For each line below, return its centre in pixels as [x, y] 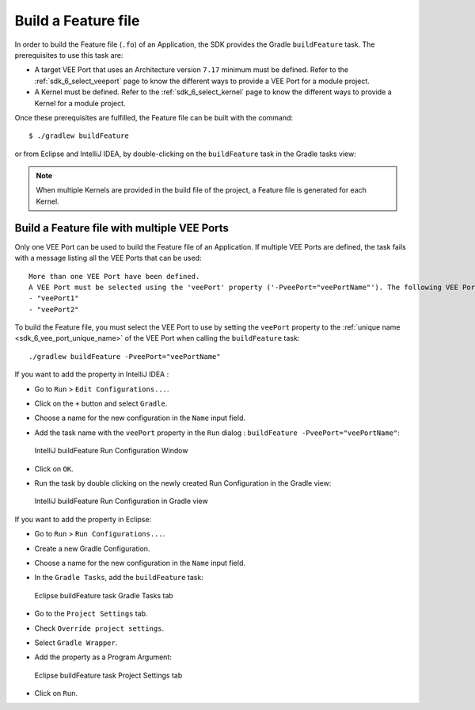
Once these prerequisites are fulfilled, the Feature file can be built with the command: [154, 117]
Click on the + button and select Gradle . [101, 403]
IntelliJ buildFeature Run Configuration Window [111, 451]
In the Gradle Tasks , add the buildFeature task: [119, 578]
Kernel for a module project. [80, 103]
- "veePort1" [54, 298]
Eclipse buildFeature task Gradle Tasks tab [104, 595]
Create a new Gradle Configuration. [92, 548]
